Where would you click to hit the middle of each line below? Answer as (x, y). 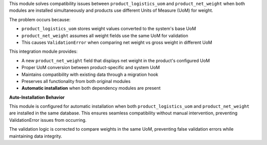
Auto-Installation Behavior (37, 97)
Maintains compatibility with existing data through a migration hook (90, 74)
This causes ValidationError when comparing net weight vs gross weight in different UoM (117, 42)
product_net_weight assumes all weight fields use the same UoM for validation (105, 36)
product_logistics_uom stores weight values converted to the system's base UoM (109, 29)
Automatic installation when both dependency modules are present (91, 88)
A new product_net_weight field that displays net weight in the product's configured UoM (116, 60)
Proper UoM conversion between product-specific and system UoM (91, 68)
